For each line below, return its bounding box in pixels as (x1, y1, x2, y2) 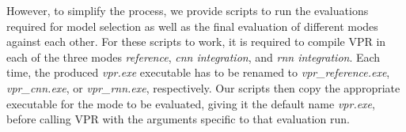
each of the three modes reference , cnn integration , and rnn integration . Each (6, 48, 381, 65)
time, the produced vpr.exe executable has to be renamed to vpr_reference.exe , (6, 64, 390, 81)
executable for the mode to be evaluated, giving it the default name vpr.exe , (6, 95, 375, 111)
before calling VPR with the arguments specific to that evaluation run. (6, 111, 350, 127)
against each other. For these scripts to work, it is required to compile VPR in (6, 33, 386, 50)
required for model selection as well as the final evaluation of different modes (6, 17, 378, 34)
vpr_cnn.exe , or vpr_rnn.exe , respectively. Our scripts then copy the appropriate (6, 79, 400, 96)
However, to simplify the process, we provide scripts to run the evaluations (6, 2, 369, 18)
